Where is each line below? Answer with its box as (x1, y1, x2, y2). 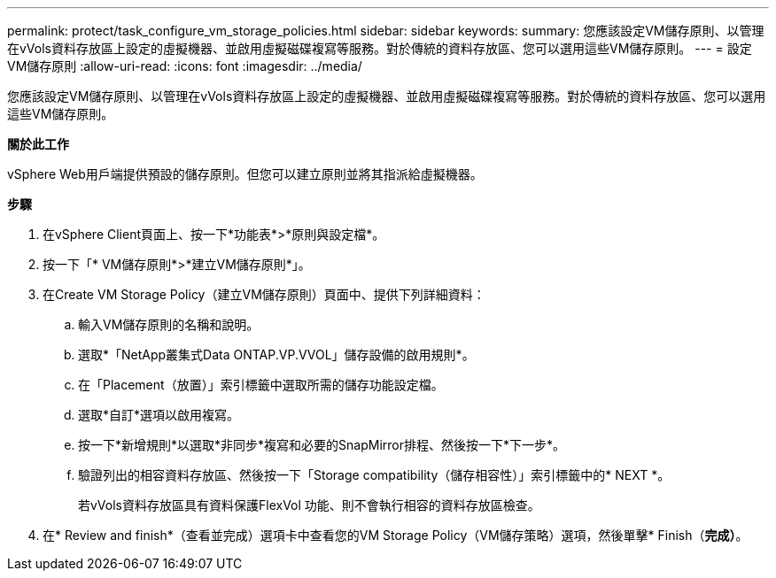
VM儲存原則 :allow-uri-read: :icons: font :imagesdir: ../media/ (7, 58, 362, 73)
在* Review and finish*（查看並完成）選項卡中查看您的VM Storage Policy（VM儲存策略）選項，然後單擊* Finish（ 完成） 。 (43, 528, 749, 543)
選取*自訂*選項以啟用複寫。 (78, 407, 240, 422)
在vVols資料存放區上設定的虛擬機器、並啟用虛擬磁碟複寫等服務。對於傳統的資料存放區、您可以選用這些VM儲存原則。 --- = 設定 (7, 41, 752, 56)
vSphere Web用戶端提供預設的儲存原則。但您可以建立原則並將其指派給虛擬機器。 (7, 166, 483, 181)
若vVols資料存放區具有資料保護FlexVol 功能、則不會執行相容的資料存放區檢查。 (78, 497, 540, 512)
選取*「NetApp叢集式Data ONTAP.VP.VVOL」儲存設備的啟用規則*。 (78, 347, 475, 362)
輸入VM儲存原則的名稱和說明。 (78, 317, 260, 332)
